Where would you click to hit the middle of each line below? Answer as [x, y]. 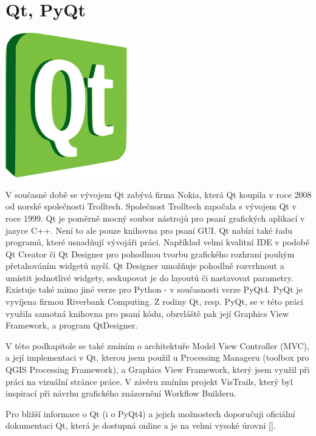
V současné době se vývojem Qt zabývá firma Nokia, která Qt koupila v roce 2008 [159, 194]
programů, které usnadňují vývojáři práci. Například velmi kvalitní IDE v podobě [158, 242]
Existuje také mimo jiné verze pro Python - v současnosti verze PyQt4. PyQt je [154, 289]
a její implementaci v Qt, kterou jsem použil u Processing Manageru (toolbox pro [157, 357]
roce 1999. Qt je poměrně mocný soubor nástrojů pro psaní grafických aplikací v [155, 218]
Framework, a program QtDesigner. [72, 325]
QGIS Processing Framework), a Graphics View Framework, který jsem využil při [158, 370]
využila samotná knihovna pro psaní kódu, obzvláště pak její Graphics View [147, 313]
